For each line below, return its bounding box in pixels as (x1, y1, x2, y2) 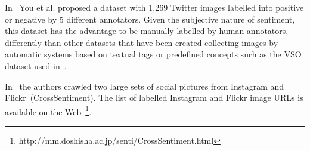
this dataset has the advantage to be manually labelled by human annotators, (5, 24, 289, 37)
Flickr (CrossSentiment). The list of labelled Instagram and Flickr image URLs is (5, 91, 303, 104)
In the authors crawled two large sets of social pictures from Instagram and (5, 79, 284, 92)
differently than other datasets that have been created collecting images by (5, 36, 278, 48)
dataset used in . (5, 59, 67, 72)
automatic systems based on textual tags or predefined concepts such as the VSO (5, 48, 302, 60)
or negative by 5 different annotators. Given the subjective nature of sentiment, (5, 13, 295, 25)
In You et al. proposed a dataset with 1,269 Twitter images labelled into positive (5, 1, 304, 13)
